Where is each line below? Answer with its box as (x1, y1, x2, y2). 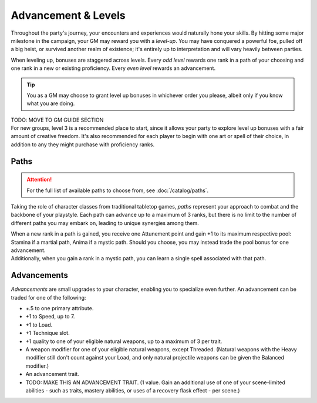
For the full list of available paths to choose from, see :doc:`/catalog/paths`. (26, 187, 209, 194)
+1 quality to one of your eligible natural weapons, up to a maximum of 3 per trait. (25, 338, 222, 345)
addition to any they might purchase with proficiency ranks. (11, 141, 155, 148)
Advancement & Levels (11, 9, 126, 22)
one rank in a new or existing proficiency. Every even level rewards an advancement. (11, 65, 216, 72)
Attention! (26, 176, 52, 183)
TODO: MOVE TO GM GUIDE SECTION (11, 116, 104, 123)
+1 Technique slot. (25, 330, 70, 337)
